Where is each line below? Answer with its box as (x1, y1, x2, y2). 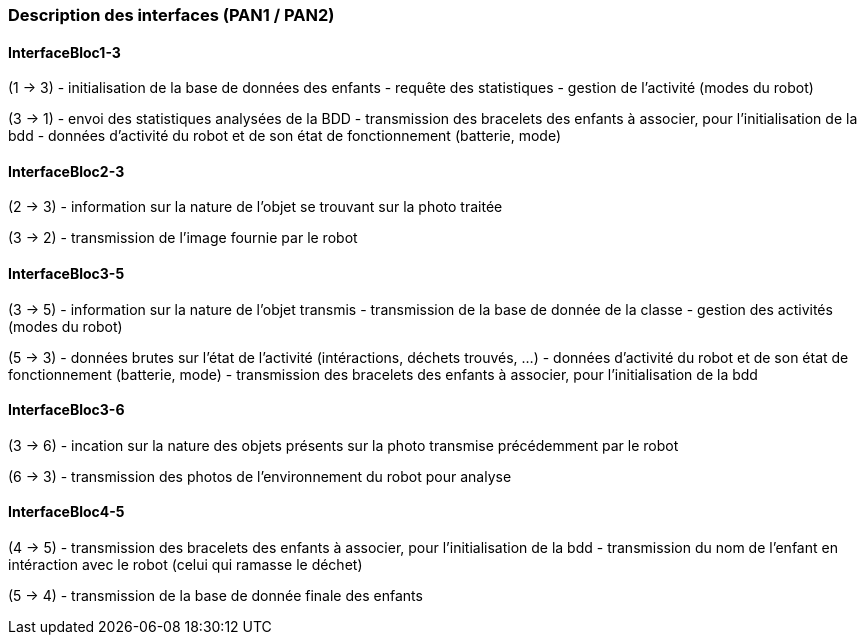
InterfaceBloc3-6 (8, 401, 125, 419)
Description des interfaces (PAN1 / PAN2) (8, 5, 335, 25)
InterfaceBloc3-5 (8, 265, 125, 283)
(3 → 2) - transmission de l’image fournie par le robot (8, 229, 358, 247)
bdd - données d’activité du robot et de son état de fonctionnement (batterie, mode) (8, 127, 562, 145)
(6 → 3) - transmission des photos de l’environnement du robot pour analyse (8, 467, 512, 485)
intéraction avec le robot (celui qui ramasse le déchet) (8, 556, 363, 574)
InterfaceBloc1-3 (8, 43, 121, 61)
